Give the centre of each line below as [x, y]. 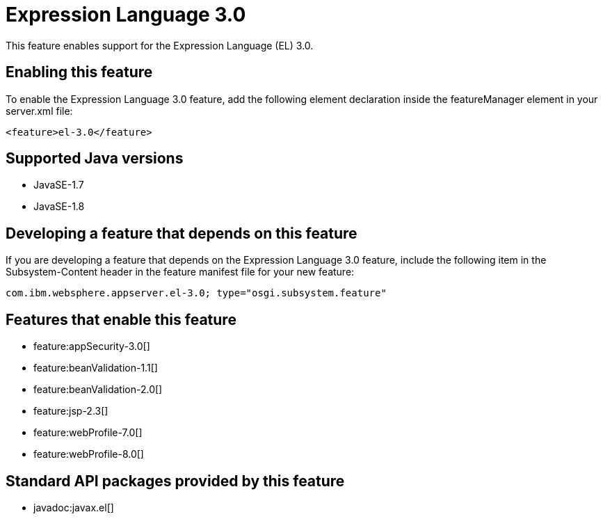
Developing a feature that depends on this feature [182, 233]
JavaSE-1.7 [59, 185]
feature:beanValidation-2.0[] [98, 390]
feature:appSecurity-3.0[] [92, 346]
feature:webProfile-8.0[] [89, 454]
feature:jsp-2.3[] [71, 411]
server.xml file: [39, 111]
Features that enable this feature [121, 319]
